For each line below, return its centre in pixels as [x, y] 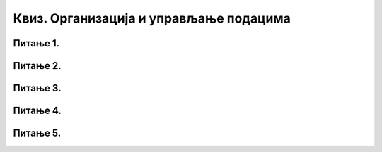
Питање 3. [37, 88]
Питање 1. [36, 43]
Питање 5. [37, 133]
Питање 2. [37, 66]
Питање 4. [37, 111]
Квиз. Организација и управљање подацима [152, 18]
